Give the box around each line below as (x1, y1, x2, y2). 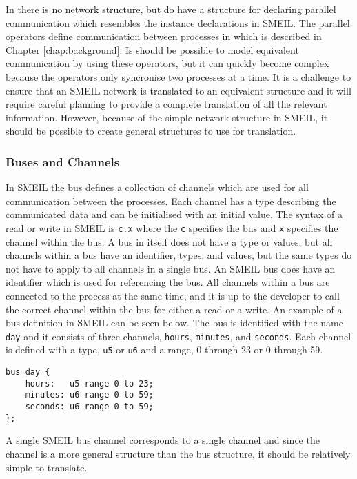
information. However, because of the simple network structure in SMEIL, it (6, 110, 328, 124)
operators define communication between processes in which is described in (6, 29, 322, 43)
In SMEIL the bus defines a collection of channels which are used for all (6, 180, 309, 195)
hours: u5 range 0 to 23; (25, 378, 154, 389)
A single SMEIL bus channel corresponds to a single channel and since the (6, 433, 320, 447)
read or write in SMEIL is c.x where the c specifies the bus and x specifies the (6, 220, 338, 235)
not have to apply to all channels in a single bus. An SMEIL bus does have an (6, 261, 336, 275)
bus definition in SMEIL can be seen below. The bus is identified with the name (6, 315, 343, 330)
